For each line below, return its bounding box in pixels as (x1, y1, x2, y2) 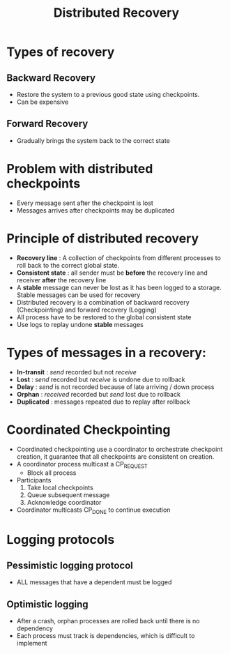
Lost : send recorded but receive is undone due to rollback (16, 375, 185, 383)
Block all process (26, 469, 77, 477)
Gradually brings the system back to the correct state (16, 136, 170, 144)
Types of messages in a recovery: (6, 344, 207, 360)
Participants (16, 476, 52, 485)
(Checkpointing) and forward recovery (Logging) (16, 305, 158, 314)
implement (16, 639, 47, 647)
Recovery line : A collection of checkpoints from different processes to (16, 253, 221, 262)
